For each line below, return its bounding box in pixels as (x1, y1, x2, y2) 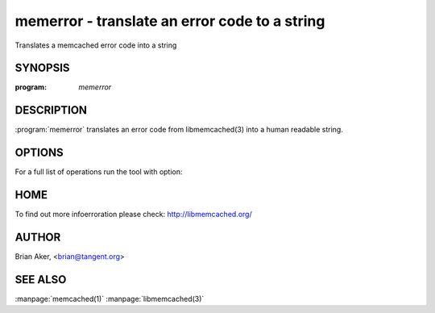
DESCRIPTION (14, 103, 88, 117)
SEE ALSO (14, 273, 67, 286)
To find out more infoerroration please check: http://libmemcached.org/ (14, 210, 253, 219)
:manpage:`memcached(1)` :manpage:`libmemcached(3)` (14, 294, 205, 303)
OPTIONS (14, 146, 64, 160)
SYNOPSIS (14, 61, 70, 75)
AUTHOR (14, 230, 61, 244)
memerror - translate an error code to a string (14, 12, 325, 30)
